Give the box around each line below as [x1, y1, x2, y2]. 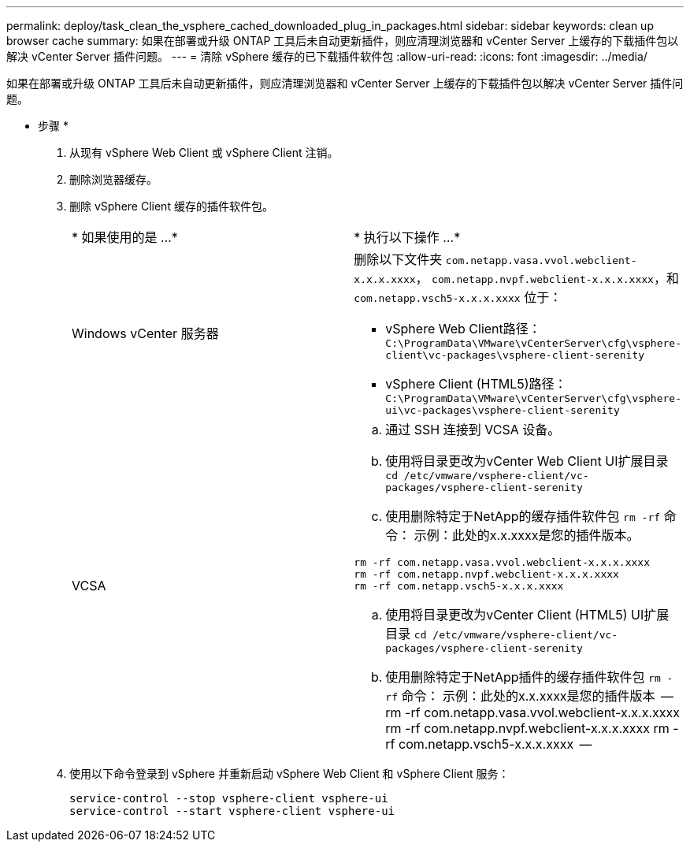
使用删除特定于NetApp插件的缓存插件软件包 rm [385, 669, 661, 685]
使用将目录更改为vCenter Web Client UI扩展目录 [385, 453, 669, 469]
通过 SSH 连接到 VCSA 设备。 [385, 422, 561, 437]
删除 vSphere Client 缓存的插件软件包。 [69, 199, 273, 213]
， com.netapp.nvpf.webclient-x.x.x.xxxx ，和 [415, 270, 679, 286]
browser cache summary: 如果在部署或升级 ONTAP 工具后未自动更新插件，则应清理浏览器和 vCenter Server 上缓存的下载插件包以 [6, 34, 679, 47]
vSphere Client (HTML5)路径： [385, 376, 567, 392]
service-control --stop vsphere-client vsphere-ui [69, 792, 388, 805]
